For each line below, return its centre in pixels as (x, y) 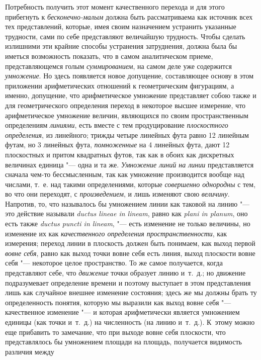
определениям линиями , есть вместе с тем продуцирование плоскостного (117, 125)
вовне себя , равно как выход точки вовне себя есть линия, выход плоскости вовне (130, 253)
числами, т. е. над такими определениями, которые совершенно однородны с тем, (130, 184)
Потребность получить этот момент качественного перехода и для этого (115, 7)
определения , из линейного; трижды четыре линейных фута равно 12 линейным (127, 134)
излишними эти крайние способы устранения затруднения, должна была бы (121, 46)
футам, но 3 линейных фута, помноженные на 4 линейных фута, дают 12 (117, 145)
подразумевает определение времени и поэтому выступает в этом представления (128, 282)
